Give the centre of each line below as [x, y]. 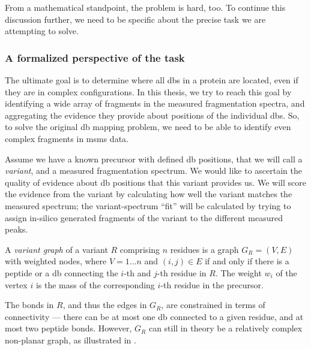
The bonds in [29, 305]
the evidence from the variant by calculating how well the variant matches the [149, 194]
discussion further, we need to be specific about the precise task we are [135, 19]
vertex [16, 284]
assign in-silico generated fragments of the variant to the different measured [144, 217]
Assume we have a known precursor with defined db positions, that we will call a [154, 159]
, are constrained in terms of [213, 305]
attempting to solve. [42, 31]
